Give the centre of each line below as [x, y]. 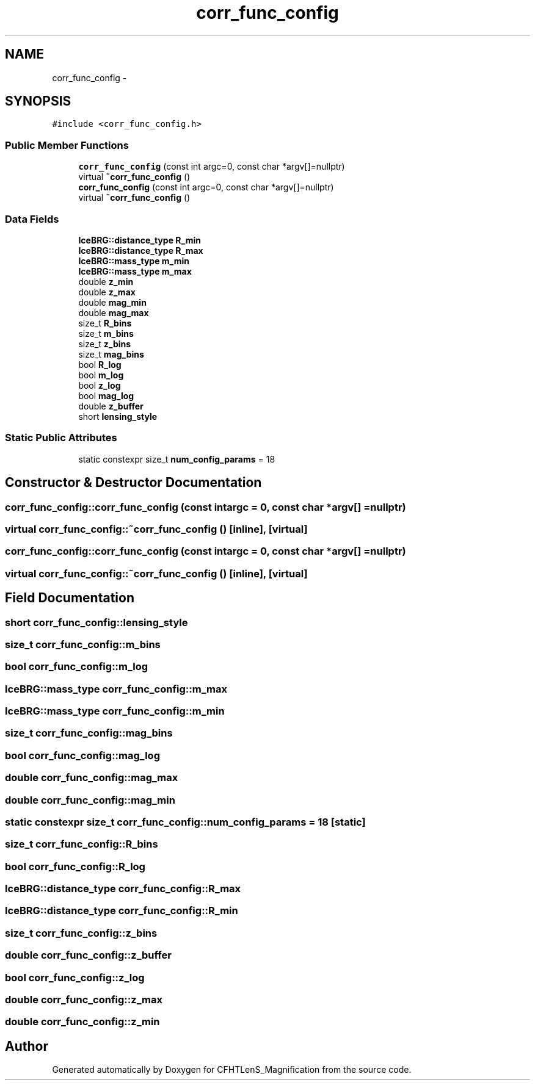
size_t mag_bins [111, 354]
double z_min [106, 281]
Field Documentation [70, 598]
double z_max [107, 292]
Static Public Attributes [61, 438]
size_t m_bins [106, 333]
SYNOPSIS [38, 101]
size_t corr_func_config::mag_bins [89, 733]
